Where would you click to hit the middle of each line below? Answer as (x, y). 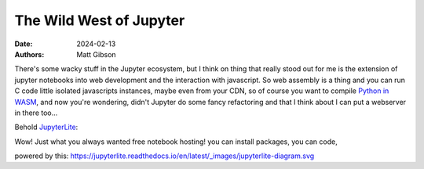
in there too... (36, 113)
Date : (24, 44)
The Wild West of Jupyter (100, 20)
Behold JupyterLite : (46, 127)
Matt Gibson (97, 54)
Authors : (29, 54)
